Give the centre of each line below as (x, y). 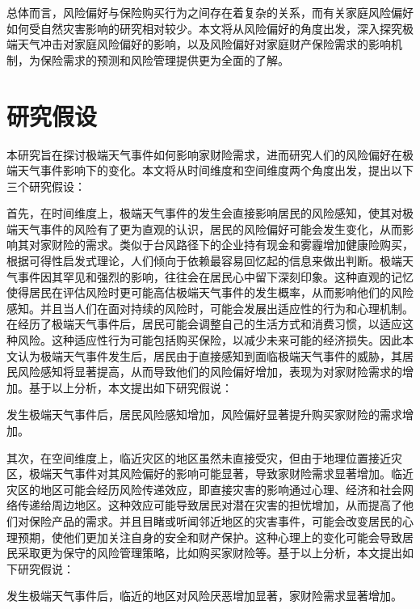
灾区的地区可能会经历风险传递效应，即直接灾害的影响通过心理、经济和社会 (204, 489)
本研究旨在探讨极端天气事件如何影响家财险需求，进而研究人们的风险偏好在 (204, 154)
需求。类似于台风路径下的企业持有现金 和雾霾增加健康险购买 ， (249, 245)
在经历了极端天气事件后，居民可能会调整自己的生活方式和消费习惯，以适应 (204, 324)
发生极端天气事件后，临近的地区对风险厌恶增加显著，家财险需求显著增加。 (204, 596)
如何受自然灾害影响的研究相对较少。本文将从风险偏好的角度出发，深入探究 (204, 28)
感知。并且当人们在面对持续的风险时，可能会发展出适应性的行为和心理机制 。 (210, 308)
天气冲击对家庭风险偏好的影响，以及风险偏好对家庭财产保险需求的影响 (204, 44)
